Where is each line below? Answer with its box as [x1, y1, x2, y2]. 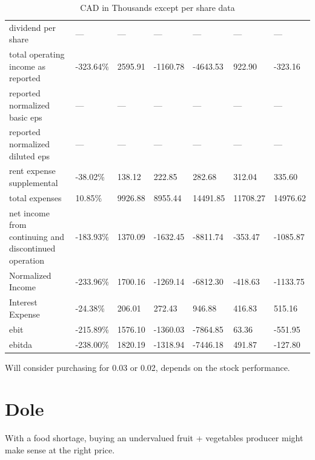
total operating [9, 48, 65, 61]
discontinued [9, 242, 56, 255]
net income [9, 206, 50, 219]
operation [9, 254, 45, 267]
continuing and [9, 230, 65, 242]
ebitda [9, 338, 33, 350]
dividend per [9, 21, 56, 33]
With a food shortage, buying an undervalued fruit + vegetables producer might [5, 432, 303, 444]
